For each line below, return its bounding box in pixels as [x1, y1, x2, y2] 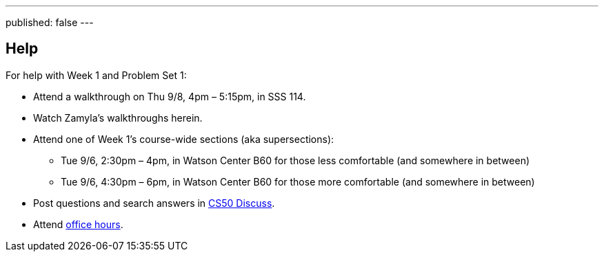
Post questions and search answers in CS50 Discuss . [33, 197, 275, 209]
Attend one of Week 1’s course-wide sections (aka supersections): [33, 133, 334, 145]
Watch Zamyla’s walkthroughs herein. [33, 111, 203, 124]
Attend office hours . [33, 218, 123, 230]
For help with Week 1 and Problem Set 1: [6, 69, 187, 81]
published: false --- [6, 16, 94, 28]
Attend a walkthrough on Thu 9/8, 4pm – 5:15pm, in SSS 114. [33, 90, 306, 102]
